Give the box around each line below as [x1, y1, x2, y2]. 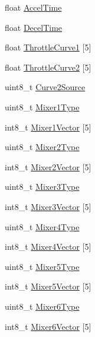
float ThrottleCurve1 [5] [5, 41, 91, 53]
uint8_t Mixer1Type [5, 100, 80, 113]
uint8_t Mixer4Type [5, 220, 80, 233]
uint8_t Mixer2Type [5, 141, 80, 153]
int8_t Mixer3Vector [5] [5, 200, 91, 212]
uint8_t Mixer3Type [5, 180, 80, 193]
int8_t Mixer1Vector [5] [5, 120, 91, 133]
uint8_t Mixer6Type [5, 300, 80, 312]
